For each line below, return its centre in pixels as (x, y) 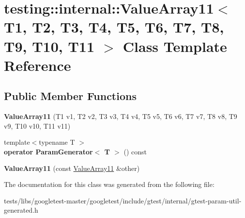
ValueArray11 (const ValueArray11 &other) (72, 168)
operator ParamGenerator (48, 151)
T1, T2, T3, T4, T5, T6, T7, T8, (114, 27)
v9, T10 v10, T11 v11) (37, 126)
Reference (38, 65)
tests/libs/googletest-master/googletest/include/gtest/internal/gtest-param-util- (123, 200)
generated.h (21, 210)
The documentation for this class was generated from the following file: (109, 184)
